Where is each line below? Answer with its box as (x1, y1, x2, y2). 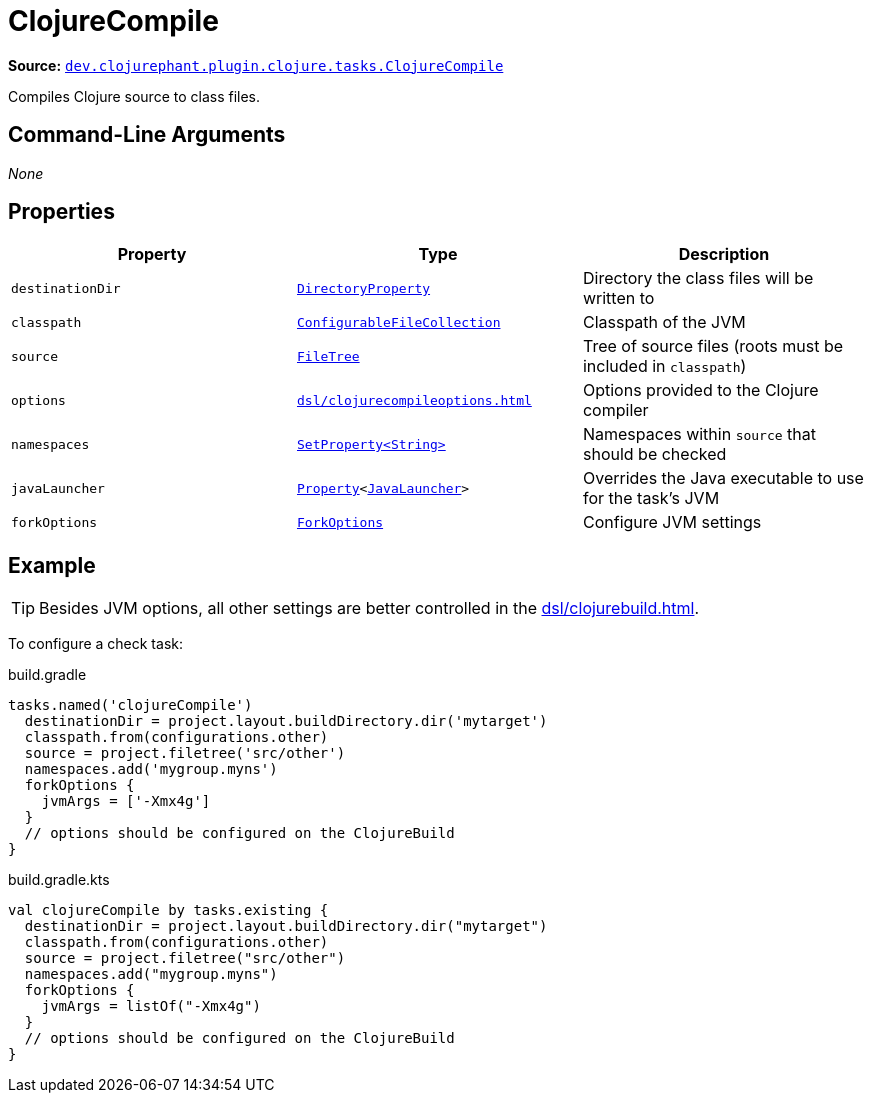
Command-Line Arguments (8, 122, 286, 148)
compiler (582, 400, 649, 421)
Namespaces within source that (582, 424, 817, 445)
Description (678, 244, 770, 265)
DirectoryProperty (296, 280, 431, 296)
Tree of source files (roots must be (582, 336, 844, 357)
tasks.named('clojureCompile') (8, 697, 253, 714)
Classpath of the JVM (582, 312, 746, 333)
